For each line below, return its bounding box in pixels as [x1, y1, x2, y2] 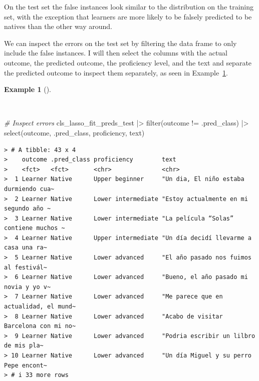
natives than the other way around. [4, 21, 113, 31]
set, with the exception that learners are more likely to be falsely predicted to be [4, 11, 252, 21]
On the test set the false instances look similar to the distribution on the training [4, 1, 254, 11]
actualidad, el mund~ [4, 303, 76, 310]
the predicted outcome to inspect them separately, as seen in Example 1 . [4, 67, 228, 77]
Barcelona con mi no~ [4, 322, 76, 330]
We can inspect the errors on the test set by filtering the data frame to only [4, 37, 237, 48]
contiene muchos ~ [4, 224, 65, 232]
